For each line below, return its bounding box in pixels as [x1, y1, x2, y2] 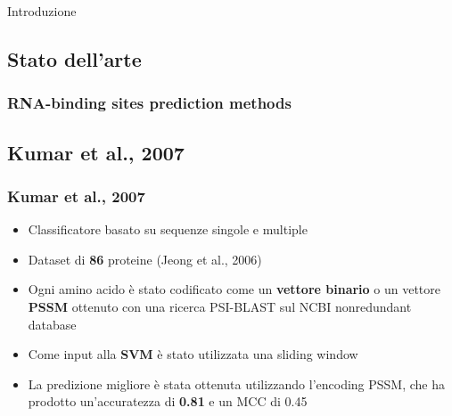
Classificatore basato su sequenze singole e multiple [28, 220, 308, 239]
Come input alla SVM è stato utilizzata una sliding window [28, 345, 358, 363]
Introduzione [7, 2, 77, 20]
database [28, 314, 77, 333]
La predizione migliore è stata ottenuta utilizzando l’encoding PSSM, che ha [28, 374, 446, 393]
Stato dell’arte [7, 45, 142, 72]
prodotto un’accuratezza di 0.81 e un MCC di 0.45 [28, 392, 308, 411]
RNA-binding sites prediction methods [7, 92, 292, 114]
